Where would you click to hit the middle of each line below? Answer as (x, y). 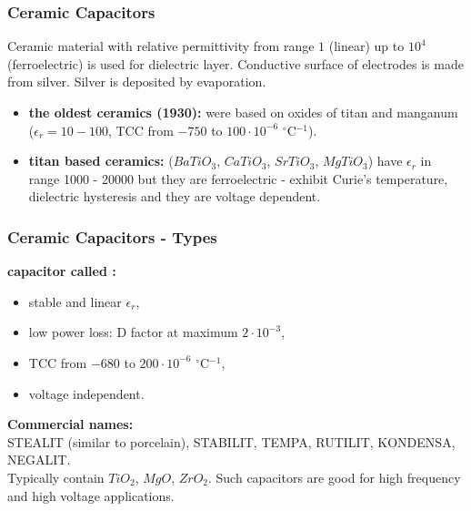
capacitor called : (62, 271)
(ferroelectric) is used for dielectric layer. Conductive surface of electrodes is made (235, 63)
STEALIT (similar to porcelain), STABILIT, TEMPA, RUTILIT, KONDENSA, (231, 441)
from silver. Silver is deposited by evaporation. (137, 82)
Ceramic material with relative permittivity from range (161, 46)
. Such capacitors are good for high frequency (335, 477)
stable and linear (75, 301)
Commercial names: (70, 424)
